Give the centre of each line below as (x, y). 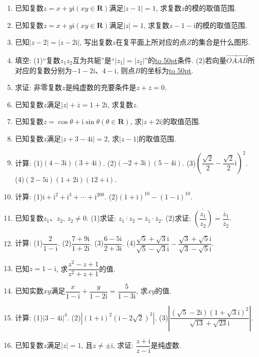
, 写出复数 (96, 42)
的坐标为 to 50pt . (167, 70)
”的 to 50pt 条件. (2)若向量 (186, 60)
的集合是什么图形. (221, 42)
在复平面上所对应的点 (151, 42)
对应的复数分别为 (43, 70)
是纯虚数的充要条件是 (101, 87)
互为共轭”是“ (94, 60)
